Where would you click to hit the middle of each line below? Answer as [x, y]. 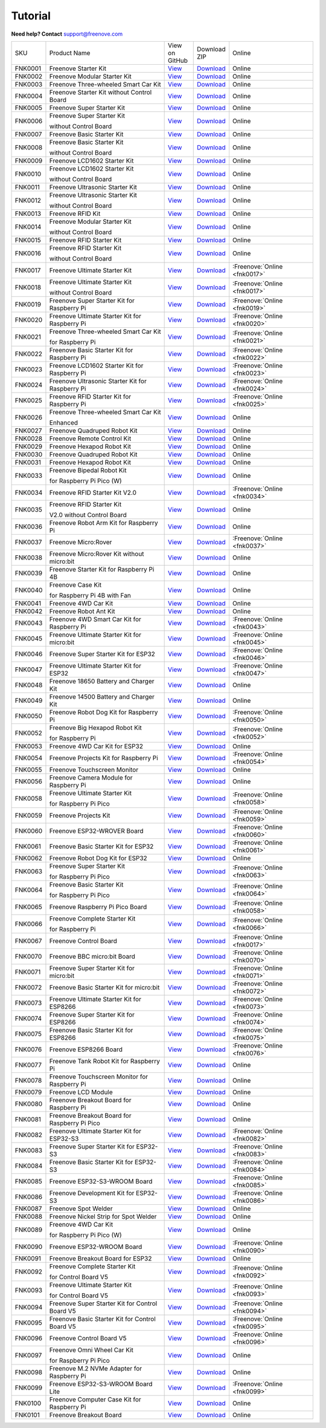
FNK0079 [28, 1092]
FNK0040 [29, 590]
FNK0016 [28, 253]
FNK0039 [28, 573]
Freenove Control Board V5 [88, 1338]
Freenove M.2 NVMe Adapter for [96, 1368]
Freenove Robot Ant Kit [82, 611]
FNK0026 [28, 417]
